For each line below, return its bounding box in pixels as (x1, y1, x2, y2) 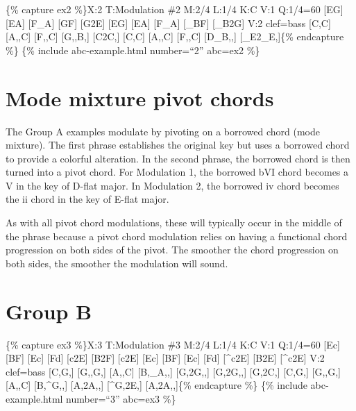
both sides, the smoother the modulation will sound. (6, 255, 228, 270)
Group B (6, 296, 92, 325)
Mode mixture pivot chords (6, 83, 274, 112)
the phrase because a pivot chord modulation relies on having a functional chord (6, 228, 348, 243)
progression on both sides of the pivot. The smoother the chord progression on (6, 242, 339, 257)
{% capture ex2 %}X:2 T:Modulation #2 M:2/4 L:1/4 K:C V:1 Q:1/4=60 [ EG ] (6, 2, 344, 16)
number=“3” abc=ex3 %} (66, 391, 176, 405)
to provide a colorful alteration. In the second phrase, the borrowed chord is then (6, 151, 350, 165)
